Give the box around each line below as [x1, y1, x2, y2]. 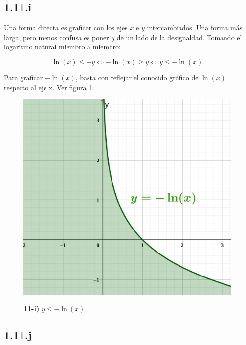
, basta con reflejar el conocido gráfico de [75, 72, 199, 82]
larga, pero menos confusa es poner [4, 32, 109, 42]
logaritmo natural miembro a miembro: [4, 42, 121, 52]
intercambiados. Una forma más [147, 23, 243, 33]
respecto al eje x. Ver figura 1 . [4, 82, 94, 92]
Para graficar [4, 72, 43, 82]
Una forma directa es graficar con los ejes [4, 23, 128, 33]
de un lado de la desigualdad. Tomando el [116, 32, 242, 42]
